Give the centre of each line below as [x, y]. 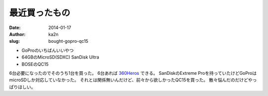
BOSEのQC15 [35, 64]
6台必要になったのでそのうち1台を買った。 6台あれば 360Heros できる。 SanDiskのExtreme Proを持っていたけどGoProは [133, 73]
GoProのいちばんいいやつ [48, 50]
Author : [17, 34]
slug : [14, 41]
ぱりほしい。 [22, 87]
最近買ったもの [40, 13]
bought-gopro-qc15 [68, 41]
